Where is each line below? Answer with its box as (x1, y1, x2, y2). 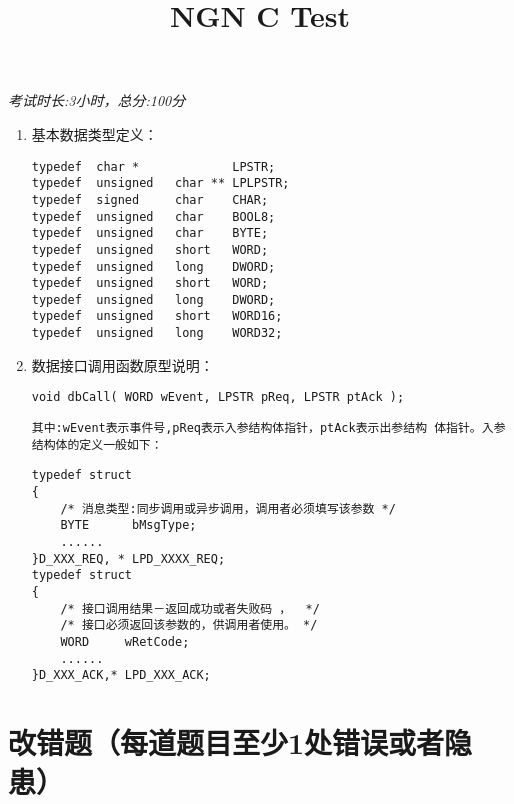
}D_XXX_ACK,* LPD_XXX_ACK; (31, 668, 211, 683)
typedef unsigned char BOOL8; (31, 209, 276, 224)
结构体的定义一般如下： (31, 437, 163, 452)
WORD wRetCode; (60, 634, 190, 649)
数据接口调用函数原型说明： (31, 354, 214, 375)
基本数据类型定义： (31, 123, 158, 144)
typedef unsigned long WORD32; (31, 326, 283, 341)
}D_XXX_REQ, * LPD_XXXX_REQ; (31, 551, 226, 566)
